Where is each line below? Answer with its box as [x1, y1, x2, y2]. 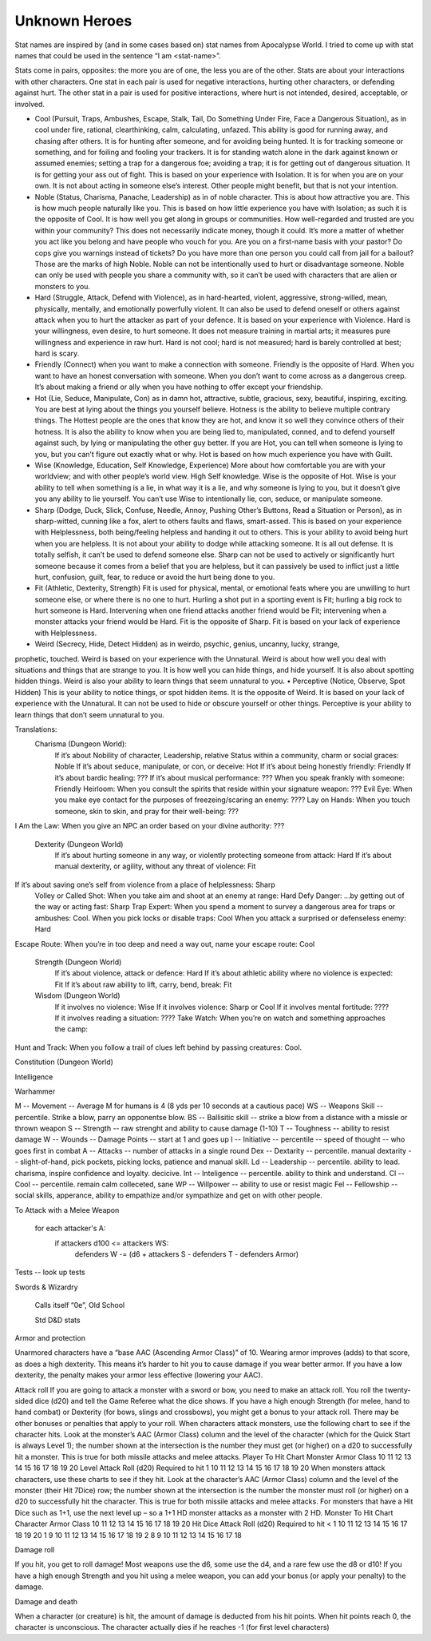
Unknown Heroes [14, 12, 132, 30]
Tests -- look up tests [14, 1267, 85, 1277]
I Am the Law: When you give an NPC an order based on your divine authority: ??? [14, 821, 285, 831]
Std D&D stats [34, 1315, 81, 1325]
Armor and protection [14, 1333, 85, 1342]
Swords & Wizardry [14, 1282, 79, 1292]
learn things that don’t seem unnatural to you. [14, 709, 165, 719]
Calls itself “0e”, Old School [34, 1301, 125, 1310]
